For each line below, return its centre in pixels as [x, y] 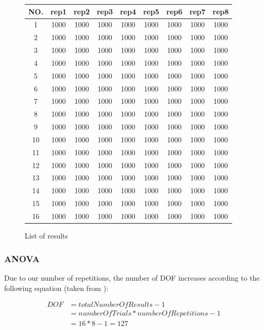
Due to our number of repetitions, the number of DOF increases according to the [132, 277]
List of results [47, 236]
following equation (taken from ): [56, 288]
